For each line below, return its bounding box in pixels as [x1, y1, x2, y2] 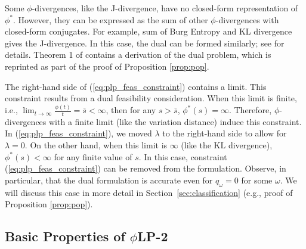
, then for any [106, 104, 156, 116]
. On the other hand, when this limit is [24, 139, 168, 151]
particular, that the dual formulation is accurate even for [5, 173, 213, 186]
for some [241, 173, 273, 186]
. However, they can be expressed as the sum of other [13, 13, 208, 26]
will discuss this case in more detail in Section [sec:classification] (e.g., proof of [5, 186, 293, 198]
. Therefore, [228, 104, 272, 116]
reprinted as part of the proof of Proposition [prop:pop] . [5, 60, 209, 72]
